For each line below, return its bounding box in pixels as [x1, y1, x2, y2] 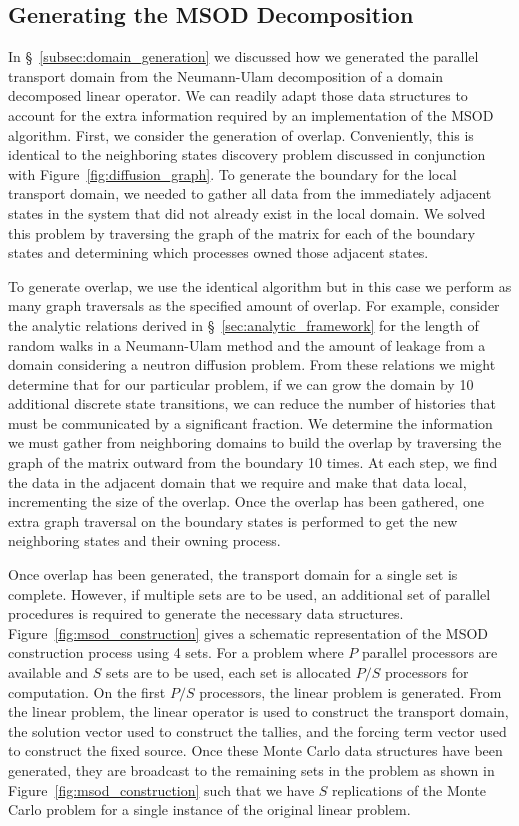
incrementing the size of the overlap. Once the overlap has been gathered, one [8, 491, 484, 512]
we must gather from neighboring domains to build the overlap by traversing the [8, 432, 502, 453]
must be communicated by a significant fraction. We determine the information [8, 412, 493, 433]
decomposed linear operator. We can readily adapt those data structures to [8, 85, 468, 106]
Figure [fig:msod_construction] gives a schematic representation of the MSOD [8, 622, 489, 643]
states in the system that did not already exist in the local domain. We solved [8, 202, 486, 223]
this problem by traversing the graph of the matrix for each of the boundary [8, 222, 476, 243]
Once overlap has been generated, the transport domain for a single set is [8, 564, 458, 585]
